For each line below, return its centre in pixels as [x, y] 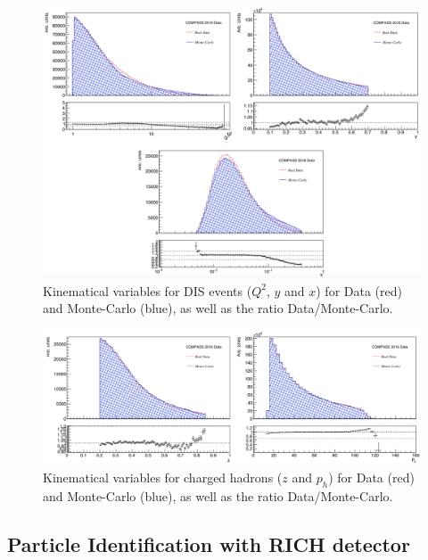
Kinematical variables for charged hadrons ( [163, 478]
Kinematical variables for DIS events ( [148, 290]
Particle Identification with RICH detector [209, 544]
